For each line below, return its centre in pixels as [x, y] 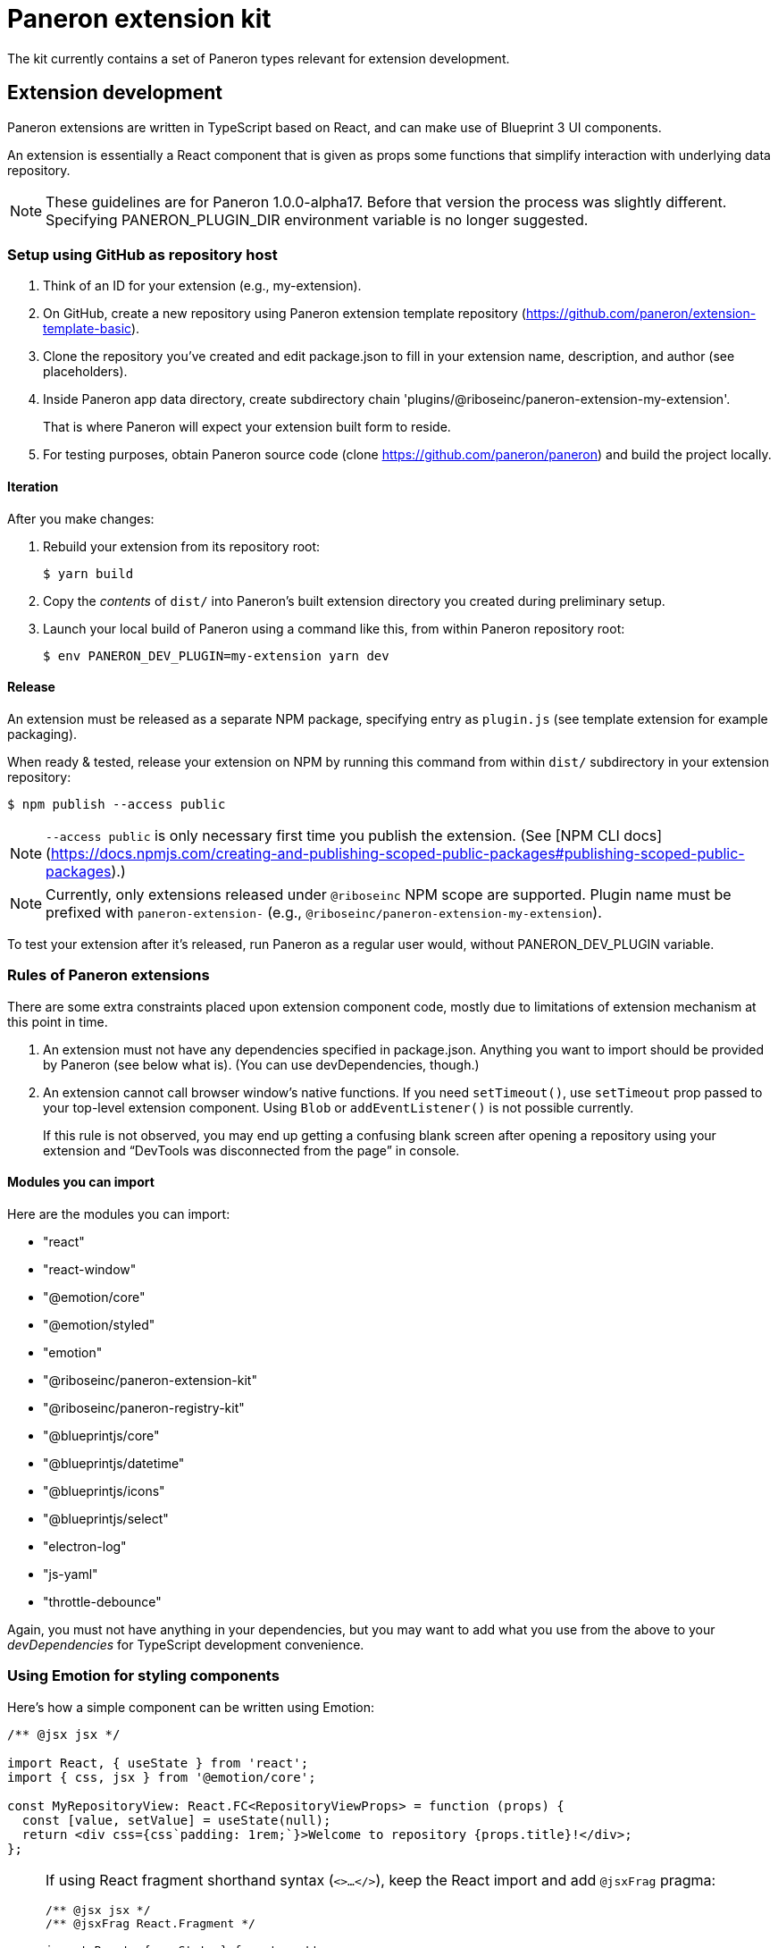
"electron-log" [85, 1546]
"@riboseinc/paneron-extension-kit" [150, 1380]
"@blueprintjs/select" [106, 1518]
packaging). [42, 734]
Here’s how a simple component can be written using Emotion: [191, 1707]
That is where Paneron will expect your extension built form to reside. [247, 427]
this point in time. [58, 1021]
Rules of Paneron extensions [109, 975]
